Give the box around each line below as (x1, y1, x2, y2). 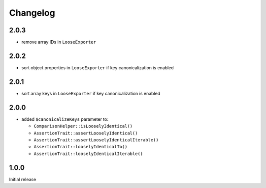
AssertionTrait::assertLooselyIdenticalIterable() (33, 137, 159, 142)
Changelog (9, 7, 55, 18)
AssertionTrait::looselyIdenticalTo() (33, 144, 128, 150)
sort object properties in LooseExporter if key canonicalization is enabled (21, 64, 174, 71)
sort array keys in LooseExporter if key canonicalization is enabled (21, 90, 161, 96)
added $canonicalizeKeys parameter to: (21, 116, 108, 122)
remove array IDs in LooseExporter (21, 39, 96, 45)
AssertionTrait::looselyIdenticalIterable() (33, 151, 143, 157)
